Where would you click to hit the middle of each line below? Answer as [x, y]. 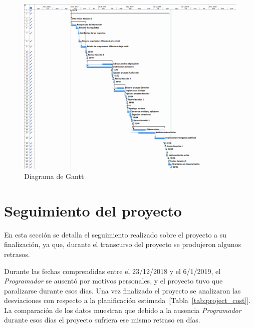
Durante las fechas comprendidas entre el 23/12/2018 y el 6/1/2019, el [112, 271]
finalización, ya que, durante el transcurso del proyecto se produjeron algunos [123, 244]
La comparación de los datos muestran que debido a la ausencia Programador [123, 310]
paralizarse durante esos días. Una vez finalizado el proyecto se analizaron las [122, 290]
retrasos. [17, 254]
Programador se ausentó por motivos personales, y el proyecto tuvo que [113, 281]
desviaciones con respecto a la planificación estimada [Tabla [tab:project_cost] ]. [128, 300]
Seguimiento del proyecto [93, 210]
